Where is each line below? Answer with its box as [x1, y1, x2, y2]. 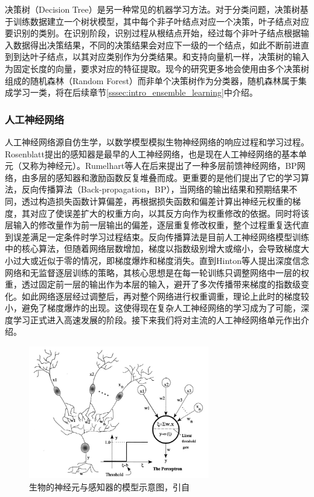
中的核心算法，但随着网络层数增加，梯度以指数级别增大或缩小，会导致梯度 [5, 242, 301, 255]
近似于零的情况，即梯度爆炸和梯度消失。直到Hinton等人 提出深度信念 [38, 254, 310, 266]
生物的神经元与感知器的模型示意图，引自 [29, 480, 190, 493]
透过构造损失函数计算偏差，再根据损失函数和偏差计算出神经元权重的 [21, 194, 292, 207]
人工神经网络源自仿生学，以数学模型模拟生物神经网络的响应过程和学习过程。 [5, 135, 309, 148]
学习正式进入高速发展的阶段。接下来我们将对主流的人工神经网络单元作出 [13, 313, 301, 326]
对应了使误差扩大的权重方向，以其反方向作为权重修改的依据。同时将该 [30, 206, 309, 219]
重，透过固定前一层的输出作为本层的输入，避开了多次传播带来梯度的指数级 [5, 278, 301, 291]
